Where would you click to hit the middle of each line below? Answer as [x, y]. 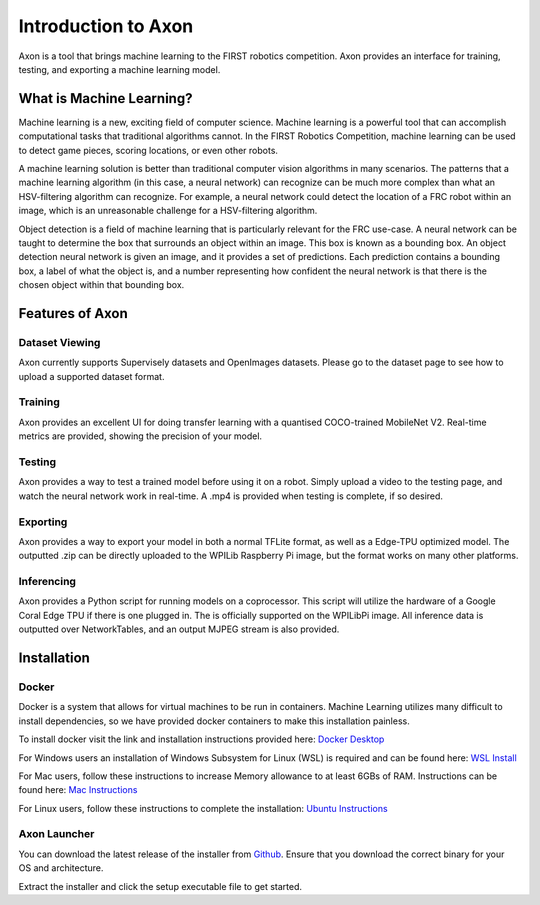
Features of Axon [73, 313]
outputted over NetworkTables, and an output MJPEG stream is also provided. [179, 629]
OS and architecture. [61, 868]
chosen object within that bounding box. [101, 285]
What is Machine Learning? [105, 98]
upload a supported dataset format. [91, 376]
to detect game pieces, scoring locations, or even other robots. [148, 150]
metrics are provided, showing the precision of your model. [140, 436]
